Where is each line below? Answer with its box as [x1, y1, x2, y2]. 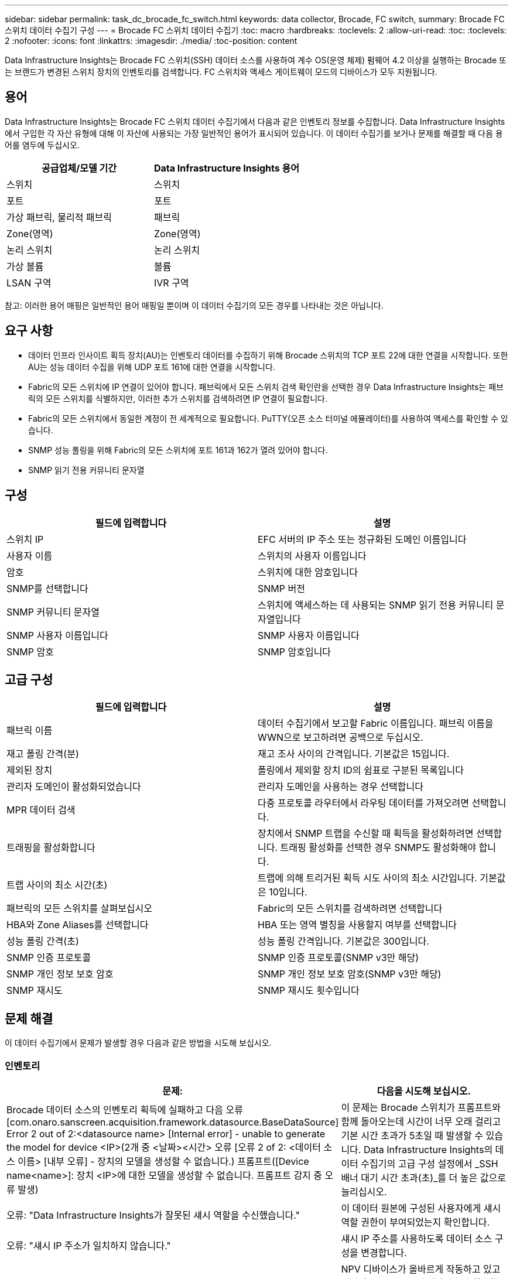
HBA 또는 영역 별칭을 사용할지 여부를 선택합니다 [258, 919, 457, 931]
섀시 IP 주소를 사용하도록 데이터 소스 [341, 1232, 493, 1244]
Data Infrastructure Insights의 [363, 1143, 493, 1155]
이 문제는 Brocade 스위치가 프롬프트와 [341, 1101, 501, 1113]
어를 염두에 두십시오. [5, 139, 80, 150]
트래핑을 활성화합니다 [6, 842, 95, 854]
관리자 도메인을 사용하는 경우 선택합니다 [258, 781, 423, 793]
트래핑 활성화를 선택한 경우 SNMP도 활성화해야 [280, 842, 477, 854]
